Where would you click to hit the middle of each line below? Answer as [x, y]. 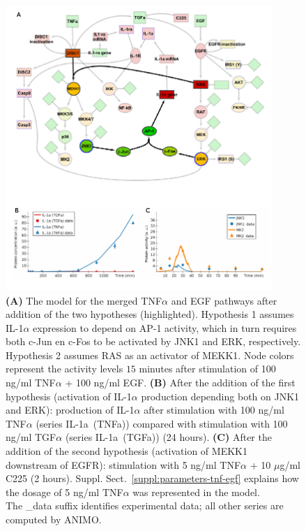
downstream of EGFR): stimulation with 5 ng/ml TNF [123, 464]
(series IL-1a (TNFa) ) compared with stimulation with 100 [162, 423]
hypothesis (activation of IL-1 [69, 396]
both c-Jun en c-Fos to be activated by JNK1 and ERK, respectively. [153, 341]
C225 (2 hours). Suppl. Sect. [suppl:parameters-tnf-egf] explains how [152, 478]
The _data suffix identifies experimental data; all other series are [145, 505]
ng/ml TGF [31, 437]
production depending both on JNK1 [220, 396]
